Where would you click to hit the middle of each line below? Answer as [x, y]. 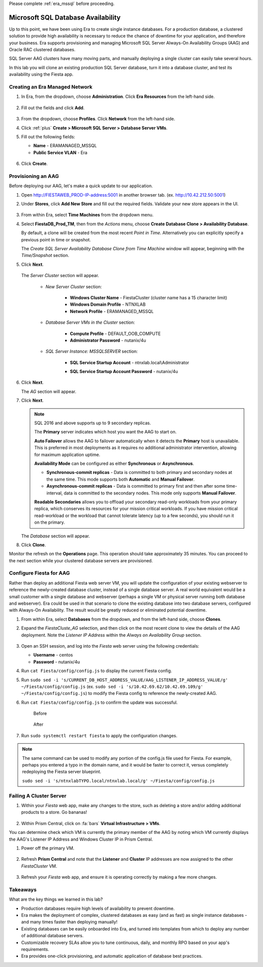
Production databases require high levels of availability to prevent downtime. [98, 908]
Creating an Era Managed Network [51, 87]
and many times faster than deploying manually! [69, 922]
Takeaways [23, 889]
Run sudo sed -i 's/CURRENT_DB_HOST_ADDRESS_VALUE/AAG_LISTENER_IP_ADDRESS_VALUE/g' [125, 680]
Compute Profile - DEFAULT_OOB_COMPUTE [115, 334]
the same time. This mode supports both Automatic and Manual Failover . [121, 479]
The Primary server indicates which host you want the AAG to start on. [105, 432]
